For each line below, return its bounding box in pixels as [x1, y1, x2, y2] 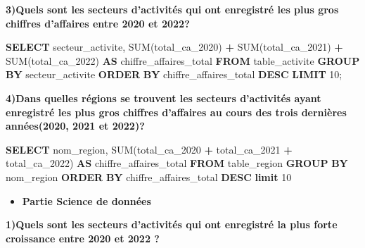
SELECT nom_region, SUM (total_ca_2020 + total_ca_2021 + [6, 142, 293, 156]
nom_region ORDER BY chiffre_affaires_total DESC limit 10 [6, 169, 292, 184]
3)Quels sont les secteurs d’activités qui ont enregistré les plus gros [6, 2, 339, 16]
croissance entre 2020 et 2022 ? [6, 230, 160, 245]
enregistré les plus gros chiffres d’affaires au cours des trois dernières [6, 104, 347, 119]
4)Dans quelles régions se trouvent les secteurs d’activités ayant [6, 90, 321, 105]
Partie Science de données [22, 193, 151, 208]
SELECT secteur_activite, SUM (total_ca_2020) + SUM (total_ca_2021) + [6, 39, 343, 54]
